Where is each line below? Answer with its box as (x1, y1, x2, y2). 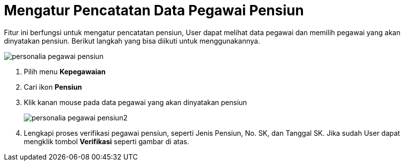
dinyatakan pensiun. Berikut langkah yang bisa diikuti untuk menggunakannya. (4, 36, 260, 45)
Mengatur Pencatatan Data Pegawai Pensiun (4, 2, 304, 19)
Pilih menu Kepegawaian (24, 67, 106, 76)
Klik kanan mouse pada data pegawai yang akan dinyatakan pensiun (24, 98, 247, 107)
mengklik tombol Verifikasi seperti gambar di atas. (24, 137, 189, 146)
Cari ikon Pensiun (24, 82, 82, 91)
